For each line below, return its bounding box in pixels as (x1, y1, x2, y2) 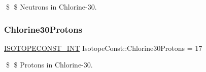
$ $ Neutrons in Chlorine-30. (6, 2, 97, 12)
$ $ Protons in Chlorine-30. (6, 59, 93, 70)
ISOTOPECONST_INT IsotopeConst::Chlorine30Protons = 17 (4, 42, 202, 53)
